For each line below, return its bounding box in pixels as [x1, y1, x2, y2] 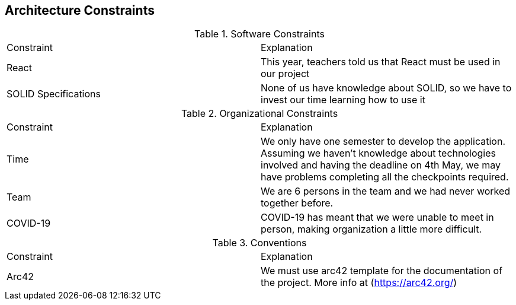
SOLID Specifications [7, 88, 101, 100]
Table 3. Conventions [212, 237, 307, 249]
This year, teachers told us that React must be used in [261, 56, 501, 68]
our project [261, 68, 310, 80]
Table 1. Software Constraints [194, 28, 325, 40]
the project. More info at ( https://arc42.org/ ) [261, 277, 457, 289]
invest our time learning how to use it [261, 94, 425, 106]
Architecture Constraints [5, 3, 155, 18]
